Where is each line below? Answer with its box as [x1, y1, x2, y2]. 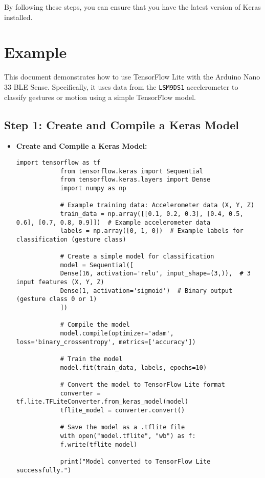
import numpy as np [60, 184, 126, 192]
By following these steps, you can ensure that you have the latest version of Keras [4, 2, 261, 12]
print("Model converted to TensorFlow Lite [60, 457, 211, 465]
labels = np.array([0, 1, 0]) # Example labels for [60, 227, 244, 235]
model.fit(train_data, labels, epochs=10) [60, 364, 207, 371]
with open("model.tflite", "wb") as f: [60, 432, 196, 440]
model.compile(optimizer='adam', [60, 330, 174, 337]
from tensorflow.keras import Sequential [60, 167, 203, 175]
